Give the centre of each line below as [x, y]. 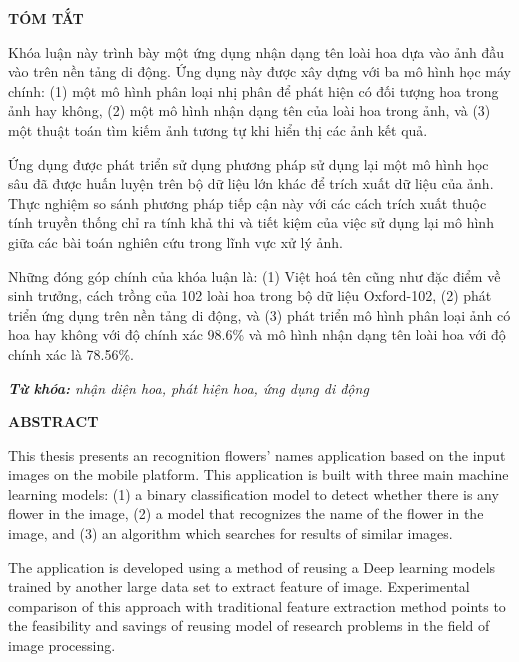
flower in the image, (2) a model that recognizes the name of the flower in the [246, 513]
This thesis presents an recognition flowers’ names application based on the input [257, 454]
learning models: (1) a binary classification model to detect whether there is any [253, 493]
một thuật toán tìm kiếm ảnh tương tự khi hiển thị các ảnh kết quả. [218, 129]
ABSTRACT [53, 421]
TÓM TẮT [46, 18]
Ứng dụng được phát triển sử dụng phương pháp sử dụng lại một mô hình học [248, 163]
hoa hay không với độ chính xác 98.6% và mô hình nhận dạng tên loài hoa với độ [257, 334]
